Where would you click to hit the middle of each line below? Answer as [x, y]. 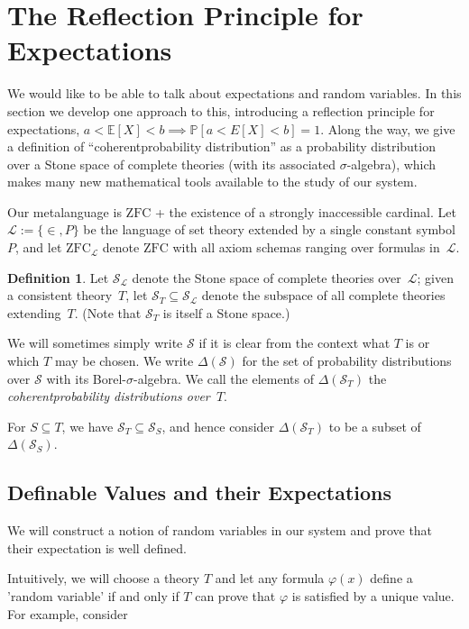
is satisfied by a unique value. [373, 595]
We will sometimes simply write [95, 343]
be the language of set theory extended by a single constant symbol [269, 229]
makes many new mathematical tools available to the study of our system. [212, 182]
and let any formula [270, 578]
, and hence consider [218, 426]
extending [34, 312]
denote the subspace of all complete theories [323, 295]
